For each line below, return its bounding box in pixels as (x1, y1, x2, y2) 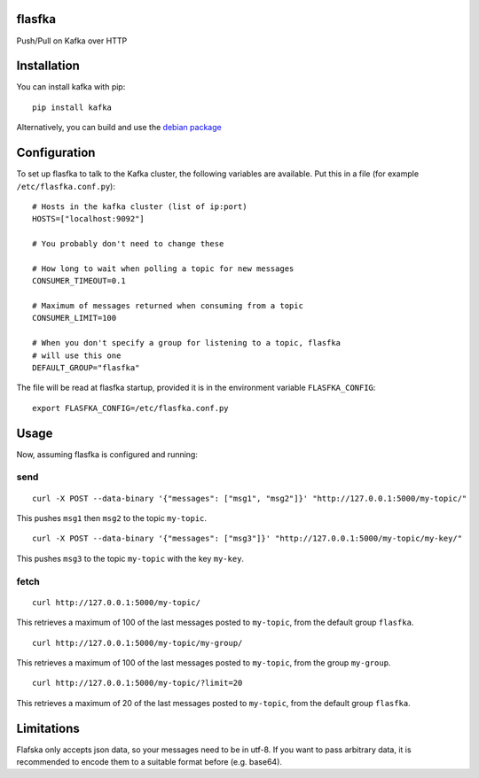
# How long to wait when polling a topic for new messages (32, 263, 294, 274)
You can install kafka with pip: (16, 82, 126, 92)
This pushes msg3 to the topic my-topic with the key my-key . (16, 553, 244, 564)
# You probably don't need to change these (32, 239, 224, 249)
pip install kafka (32, 102, 113, 113)
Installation (16, 58, 80, 74)
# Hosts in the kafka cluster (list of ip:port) (32, 201, 247, 212)
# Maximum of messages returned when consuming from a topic (32, 301, 303, 311)
